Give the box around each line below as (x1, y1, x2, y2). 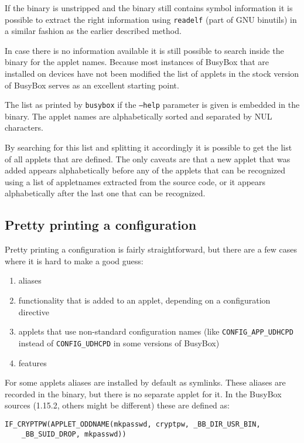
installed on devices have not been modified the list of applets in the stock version (5, 67, 299, 80)
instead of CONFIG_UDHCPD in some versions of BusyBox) (18, 336, 220, 349)
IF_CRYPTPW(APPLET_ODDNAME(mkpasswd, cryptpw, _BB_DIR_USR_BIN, (5, 420, 261, 428)
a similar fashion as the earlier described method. (5, 25, 182, 37)
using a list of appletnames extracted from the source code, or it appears (5, 175, 266, 188)
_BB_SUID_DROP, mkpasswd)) (21, 430, 127, 438)
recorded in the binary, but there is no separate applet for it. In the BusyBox (5, 387, 282, 400)
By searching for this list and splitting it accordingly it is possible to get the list (5, 141, 292, 154)
